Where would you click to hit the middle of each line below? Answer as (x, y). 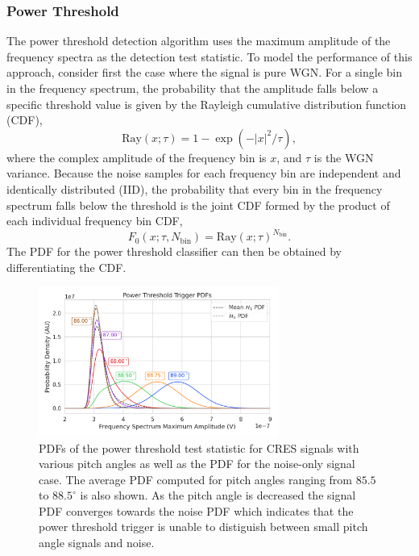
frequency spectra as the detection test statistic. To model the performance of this (209, 56)
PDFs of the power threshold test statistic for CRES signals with (199, 447)
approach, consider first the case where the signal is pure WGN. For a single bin (204, 72)
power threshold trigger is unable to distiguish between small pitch (203, 527)
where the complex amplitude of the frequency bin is (137, 157)
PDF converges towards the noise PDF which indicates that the (196, 510)
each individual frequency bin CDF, (95, 221)
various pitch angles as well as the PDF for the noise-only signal (197, 464)
